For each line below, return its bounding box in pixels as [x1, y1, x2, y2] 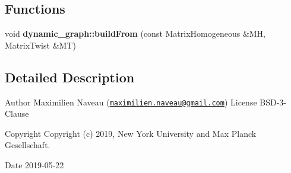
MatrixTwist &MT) [5, 39, 76, 51]
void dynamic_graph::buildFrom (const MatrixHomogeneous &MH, [5, 27, 266, 40]
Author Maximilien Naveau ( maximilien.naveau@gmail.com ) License [5, 95, 257, 108]
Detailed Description [5, 68, 135, 86]
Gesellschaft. [5, 139, 50, 151]
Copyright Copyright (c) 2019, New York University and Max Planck [5, 127, 257, 139]
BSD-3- [260, 95, 286, 108]
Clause [5, 107, 29, 120]
